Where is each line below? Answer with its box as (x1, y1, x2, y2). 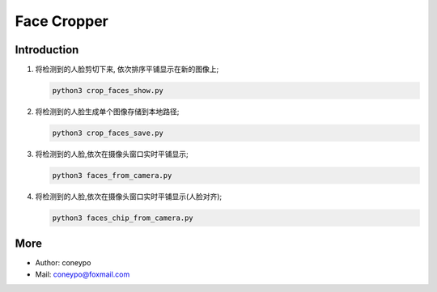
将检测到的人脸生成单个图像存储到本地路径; (35, 107, 180, 116)
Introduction (15, 43, 79, 57)
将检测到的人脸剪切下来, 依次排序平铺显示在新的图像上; (35, 65, 219, 74)
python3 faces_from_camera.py (52, 171, 172, 180)
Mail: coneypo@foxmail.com (35, 269, 130, 279)
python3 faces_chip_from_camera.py (52, 213, 193, 222)
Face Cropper (15, 12, 108, 30)
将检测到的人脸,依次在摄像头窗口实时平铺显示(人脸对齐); (35, 191, 223, 201)
